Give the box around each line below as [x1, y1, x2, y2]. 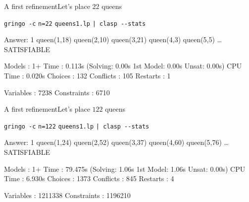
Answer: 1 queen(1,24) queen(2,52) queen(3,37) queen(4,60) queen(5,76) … [4, 137, 229, 147]
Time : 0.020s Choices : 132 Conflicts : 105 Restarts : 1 [4, 70, 171, 81]
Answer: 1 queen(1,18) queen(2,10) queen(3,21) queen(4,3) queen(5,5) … [4, 34, 222, 45]
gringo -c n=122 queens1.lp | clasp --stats [4, 123, 149, 130]
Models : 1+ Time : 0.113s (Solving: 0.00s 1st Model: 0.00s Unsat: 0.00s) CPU [4, 61, 242, 71]
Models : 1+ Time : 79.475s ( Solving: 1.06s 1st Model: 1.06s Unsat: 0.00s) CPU [4, 163, 246, 174]
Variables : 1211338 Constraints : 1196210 [4, 190, 131, 200]
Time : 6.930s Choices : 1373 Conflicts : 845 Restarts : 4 [4, 173, 174, 184]
